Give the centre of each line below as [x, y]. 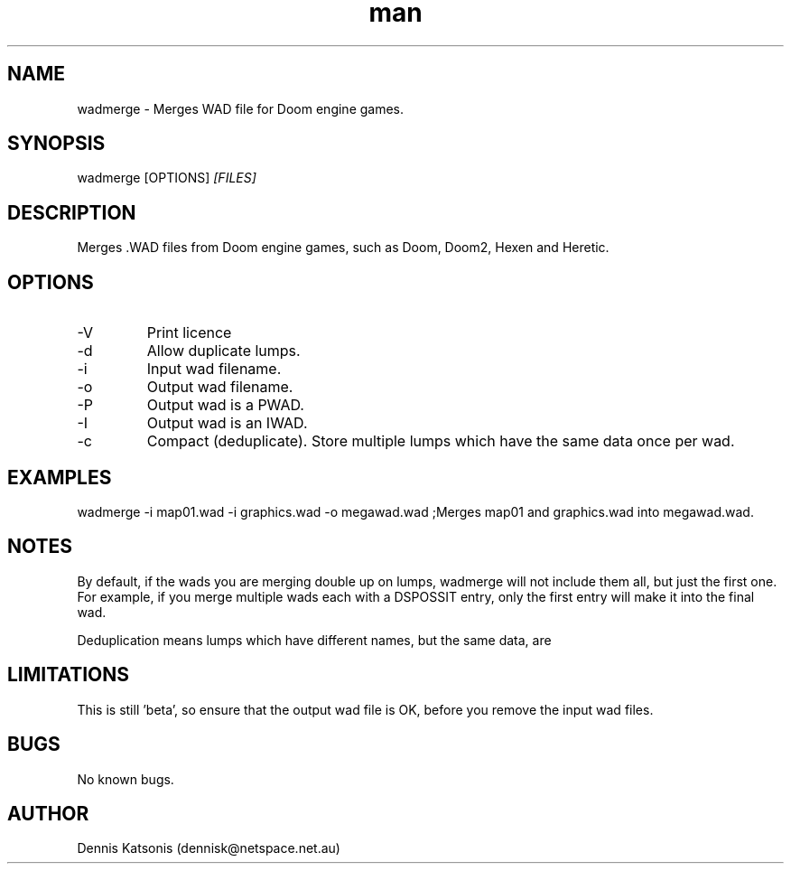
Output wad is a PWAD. [225, 405]
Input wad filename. [214, 369]
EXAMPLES [60, 477]
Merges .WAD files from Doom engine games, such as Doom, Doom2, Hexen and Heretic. [343, 248]
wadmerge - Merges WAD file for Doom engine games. [241, 108]
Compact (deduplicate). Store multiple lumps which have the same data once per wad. [441, 441]
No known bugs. [126, 779]
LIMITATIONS [69, 675]
